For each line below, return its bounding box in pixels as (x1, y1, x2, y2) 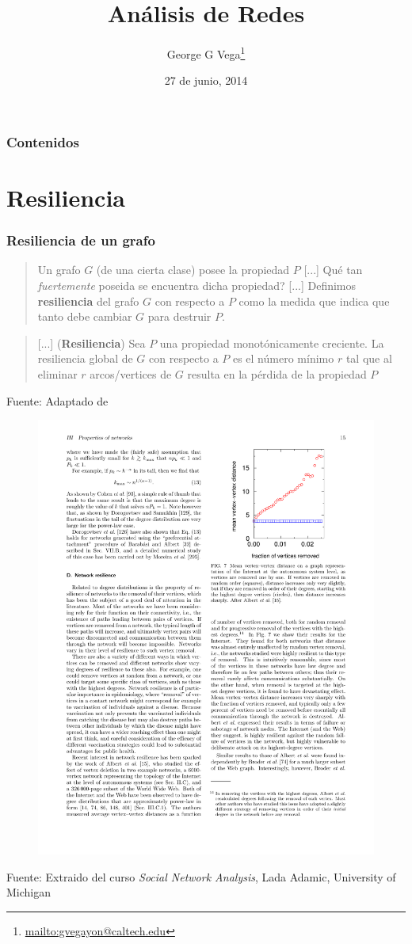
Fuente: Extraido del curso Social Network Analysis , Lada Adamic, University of (6, 868, 396, 885)
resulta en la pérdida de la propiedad (187, 366, 367, 383)
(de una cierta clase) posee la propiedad (96, 261, 290, 278)
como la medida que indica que (238, 292, 390, 309)
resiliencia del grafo (37, 292, 139, 309)
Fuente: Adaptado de (6, 392, 109, 409)
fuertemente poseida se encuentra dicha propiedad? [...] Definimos (37, 277, 357, 294)
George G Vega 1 (166, 44, 246, 62)
